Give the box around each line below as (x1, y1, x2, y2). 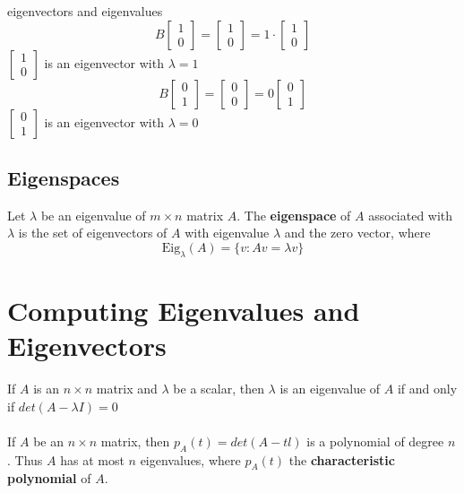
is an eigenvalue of (279, 379, 381, 398)
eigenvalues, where (140, 450, 241, 469)
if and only (397, 379, 458, 398)
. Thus (7, 450, 43, 469)
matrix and (96, 379, 158, 398)
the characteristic (288, 450, 395, 469)
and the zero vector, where (284, 223, 431, 242)
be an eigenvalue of (40, 205, 146, 224)
